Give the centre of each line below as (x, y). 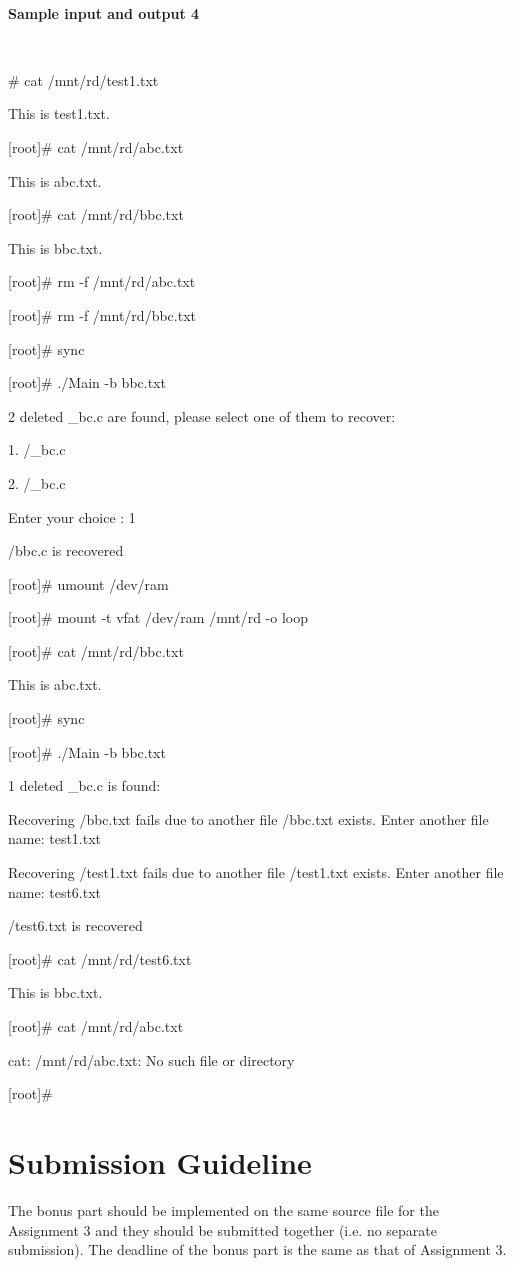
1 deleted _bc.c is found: (84, 785)
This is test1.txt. (59, 113)
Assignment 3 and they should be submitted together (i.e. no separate (223, 1229)
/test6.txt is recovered (75, 925)
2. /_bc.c (37, 482)
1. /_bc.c (37, 449)
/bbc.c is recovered (66, 550)
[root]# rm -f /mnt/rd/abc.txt (102, 281)
